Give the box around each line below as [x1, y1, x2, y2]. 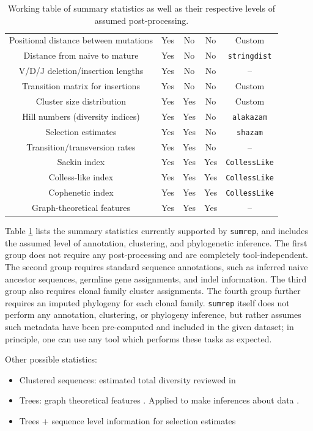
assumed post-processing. [94, 13, 189, 26]
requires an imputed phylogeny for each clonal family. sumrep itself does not [5, 296, 290, 309]
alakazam [232, 112, 268, 122]
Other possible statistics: [5, 353, 97, 366]
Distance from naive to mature [23, 49, 139, 62]
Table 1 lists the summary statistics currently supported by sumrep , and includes [5, 224, 309, 237]
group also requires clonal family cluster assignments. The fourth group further [5, 284, 301, 297]
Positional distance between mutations [9, 34, 153, 46]
